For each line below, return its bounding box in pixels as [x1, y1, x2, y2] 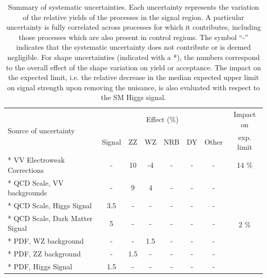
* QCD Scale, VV [8, 177, 64, 188]
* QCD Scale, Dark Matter [8, 212, 93, 223]
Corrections [8, 164, 44, 175]
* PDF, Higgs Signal [8, 261, 72, 271]
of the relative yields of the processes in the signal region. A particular [23, 11, 244, 22]
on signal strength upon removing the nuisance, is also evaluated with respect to [7, 82, 260, 92]
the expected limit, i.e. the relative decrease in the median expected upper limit [8, 72, 259, 83]
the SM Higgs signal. [101, 92, 166, 103]
